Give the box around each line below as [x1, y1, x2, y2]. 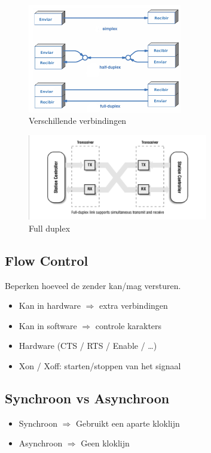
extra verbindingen [99, 299, 168, 312]
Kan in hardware [19, 299, 81, 312]
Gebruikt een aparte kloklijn [76, 416, 180, 429]
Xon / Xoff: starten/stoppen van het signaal [19, 360, 181, 372]
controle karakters [95, 319, 162, 332]
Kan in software [19, 319, 77, 332]
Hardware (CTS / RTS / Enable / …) [19, 339, 157, 352]
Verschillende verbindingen [29, 114, 127, 127]
